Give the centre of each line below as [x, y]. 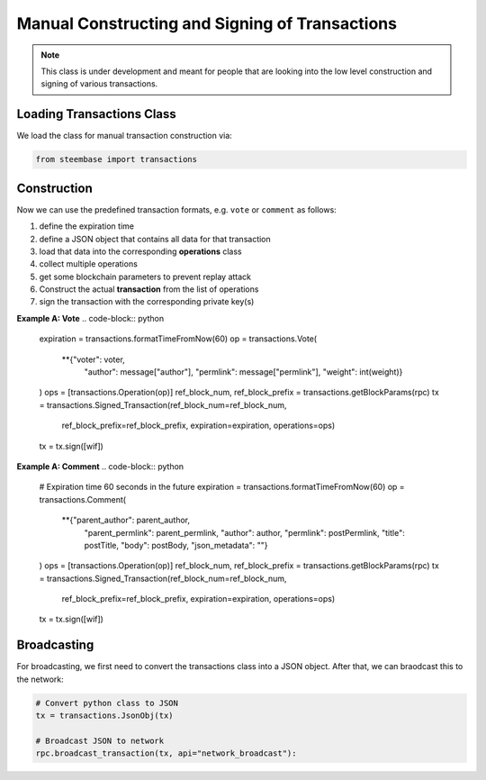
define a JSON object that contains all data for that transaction [155, 239]
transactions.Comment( [82, 499]
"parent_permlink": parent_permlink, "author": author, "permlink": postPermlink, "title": [244, 532]
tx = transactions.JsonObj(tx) [105, 716]
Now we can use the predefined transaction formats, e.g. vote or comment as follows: [176, 209]
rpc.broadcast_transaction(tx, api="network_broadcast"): [166, 753]
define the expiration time [87, 226]
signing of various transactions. [99, 84]
